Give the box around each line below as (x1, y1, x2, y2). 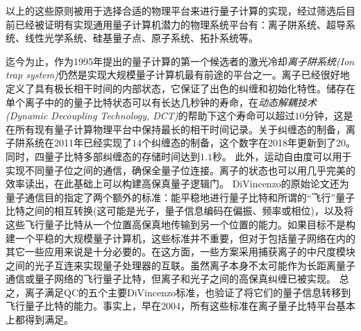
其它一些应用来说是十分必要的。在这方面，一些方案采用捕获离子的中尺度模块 (6, 244, 355, 259)
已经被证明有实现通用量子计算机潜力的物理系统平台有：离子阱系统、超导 (15, 17, 346, 31)
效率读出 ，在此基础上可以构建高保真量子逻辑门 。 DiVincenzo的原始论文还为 (6, 176, 349, 191)
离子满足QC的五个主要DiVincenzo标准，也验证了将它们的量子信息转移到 (24, 285, 351, 299)
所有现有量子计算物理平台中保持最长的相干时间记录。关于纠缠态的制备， (15, 121, 346, 136)
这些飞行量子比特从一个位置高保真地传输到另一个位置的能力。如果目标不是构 (6, 217, 355, 231)
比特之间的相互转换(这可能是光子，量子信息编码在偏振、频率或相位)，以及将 (6, 203, 353, 218)
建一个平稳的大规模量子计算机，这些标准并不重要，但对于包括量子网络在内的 (6, 230, 355, 245)
